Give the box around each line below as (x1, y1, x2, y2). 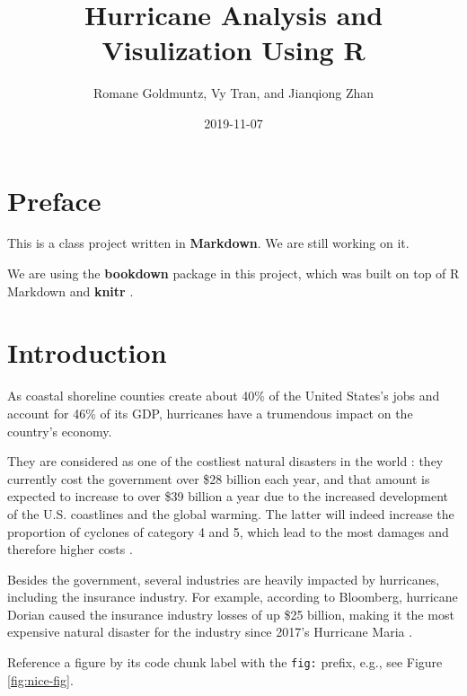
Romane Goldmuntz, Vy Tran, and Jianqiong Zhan (93, 84, 374, 102)
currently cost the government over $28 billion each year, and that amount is (7, 469, 430, 488)
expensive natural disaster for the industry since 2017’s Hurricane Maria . (7, 622, 413, 641)
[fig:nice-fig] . (7, 670, 74, 689)
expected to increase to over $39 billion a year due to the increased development (7, 487, 449, 506)
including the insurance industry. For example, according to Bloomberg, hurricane (7, 587, 458, 606)
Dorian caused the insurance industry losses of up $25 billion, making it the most (7, 604, 454, 623)
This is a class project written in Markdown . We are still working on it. (7, 233, 410, 252)
